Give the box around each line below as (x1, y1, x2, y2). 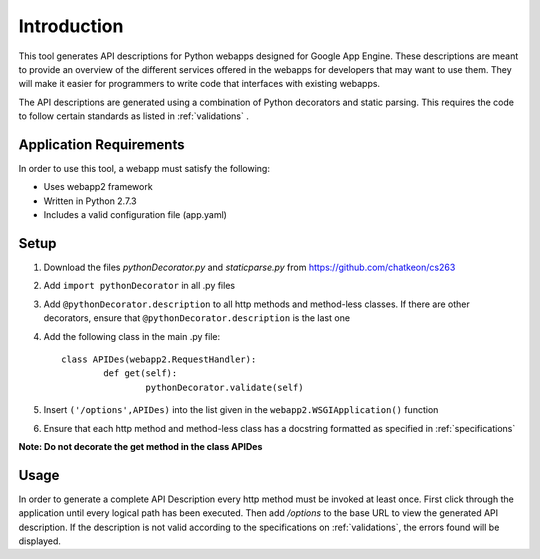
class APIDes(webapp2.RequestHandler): (61, 354, 257, 365)
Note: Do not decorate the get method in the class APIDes (18, 441, 263, 452)
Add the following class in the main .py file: (43, 330, 220, 342)
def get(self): (103, 368, 178, 379)
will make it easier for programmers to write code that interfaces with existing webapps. (18, 78, 380, 90)
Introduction (18, 15, 124, 37)
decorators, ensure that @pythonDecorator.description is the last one (43, 312, 350, 324)
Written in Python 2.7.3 (43, 195, 137, 207)
